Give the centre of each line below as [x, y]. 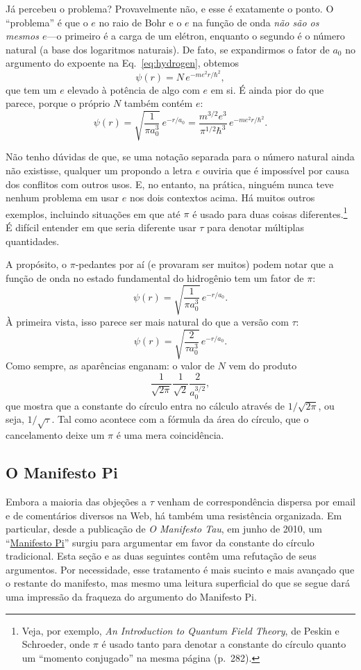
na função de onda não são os [256, 22]
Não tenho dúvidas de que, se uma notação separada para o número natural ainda [180, 157]
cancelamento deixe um [55, 435]
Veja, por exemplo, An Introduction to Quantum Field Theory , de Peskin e [180, 630]
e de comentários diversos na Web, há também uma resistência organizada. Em [174, 515]
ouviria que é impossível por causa [276, 170]
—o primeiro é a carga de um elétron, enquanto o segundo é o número [196, 36]
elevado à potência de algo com [134, 89]
